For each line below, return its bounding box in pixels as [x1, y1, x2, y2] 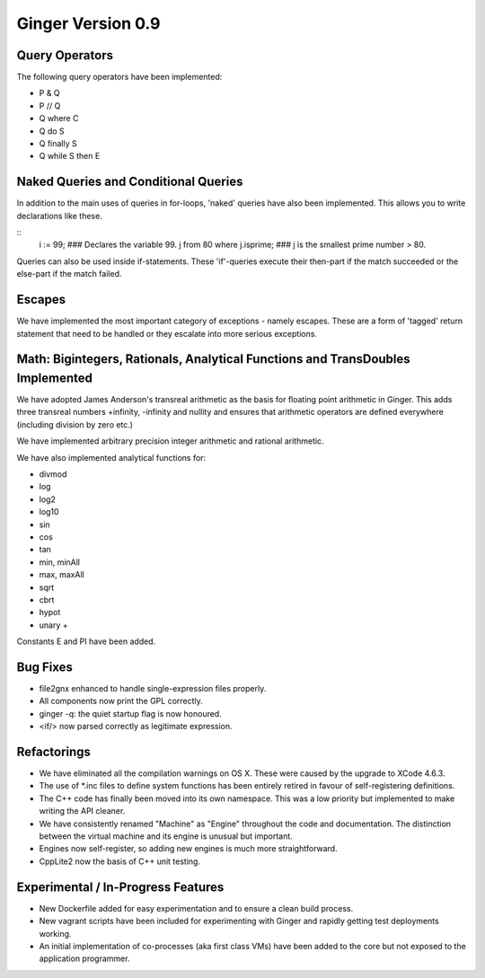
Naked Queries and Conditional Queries [16, 174, 243, 189]
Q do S [39, 126, 65, 137]
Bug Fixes [16, 659, 74, 674]
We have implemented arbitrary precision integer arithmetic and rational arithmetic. [16, 436, 324, 446]
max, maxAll [39, 569, 84, 580]
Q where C [39, 113, 79, 124]
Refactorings [16, 744, 92, 759]
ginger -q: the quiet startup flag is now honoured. [39, 708, 222, 718]
